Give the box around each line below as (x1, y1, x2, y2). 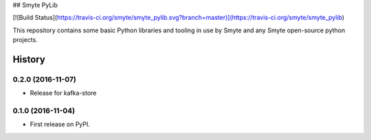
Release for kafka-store (30, 89, 97, 97)
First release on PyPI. (30, 120, 91, 128)
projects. (12, 36, 38, 44)
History (12, 54, 46, 65)
